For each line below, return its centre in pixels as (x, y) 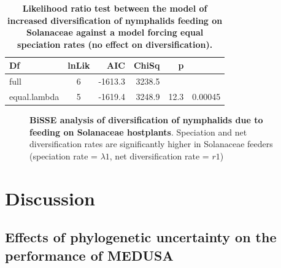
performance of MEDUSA (89, 255)
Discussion (50, 198)
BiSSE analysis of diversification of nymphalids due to (146, 120)
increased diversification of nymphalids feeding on (115, 20)
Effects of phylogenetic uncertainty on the (141, 237)
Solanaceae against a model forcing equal (115, 32)
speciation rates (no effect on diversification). (115, 44)
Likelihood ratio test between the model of (115, 8)
